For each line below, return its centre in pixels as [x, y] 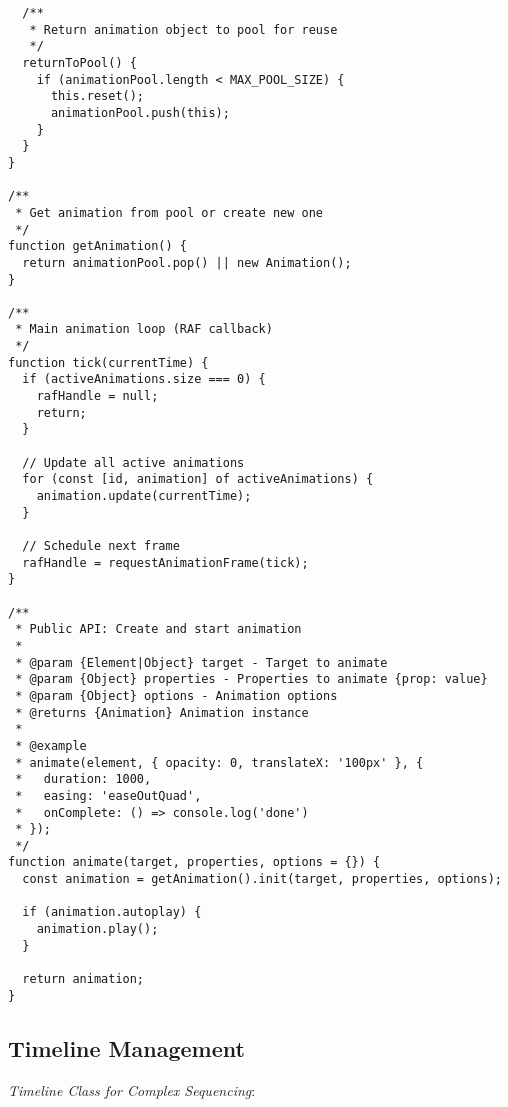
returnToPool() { [79, 62]
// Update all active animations [133, 462]
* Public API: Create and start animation [158, 629]
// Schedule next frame [101, 546]
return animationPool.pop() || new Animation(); [187, 262]
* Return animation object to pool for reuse [183, 29]
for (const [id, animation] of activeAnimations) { [198, 479]
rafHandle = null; [97, 396]
